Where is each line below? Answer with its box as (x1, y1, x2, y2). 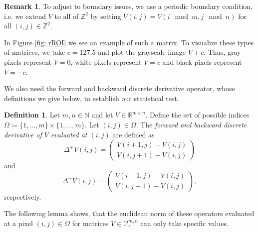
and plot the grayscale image (98, 47, 186, 57)
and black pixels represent (162, 56, 242, 67)
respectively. (4, 191, 41, 202)
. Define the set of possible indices (145, 110, 250, 120)
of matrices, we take (4, 47, 65, 57)
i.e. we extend (4, 10, 46, 21)
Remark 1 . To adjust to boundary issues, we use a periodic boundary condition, (4, 1, 253, 11)
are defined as (112, 129, 155, 139)
